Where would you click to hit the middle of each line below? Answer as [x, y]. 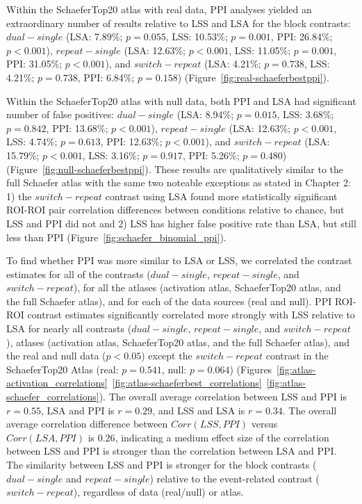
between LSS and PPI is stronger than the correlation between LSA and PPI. [172, 451]
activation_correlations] [57, 383]
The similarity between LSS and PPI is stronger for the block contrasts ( [162, 464]
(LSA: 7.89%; [94, 36]
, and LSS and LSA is [199, 410]
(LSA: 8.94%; [205, 114]
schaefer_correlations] [53, 397]
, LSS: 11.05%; [260, 50]
